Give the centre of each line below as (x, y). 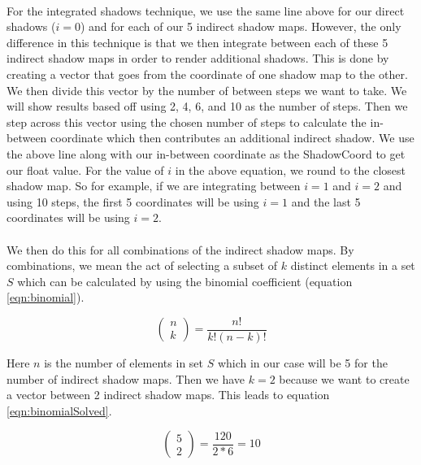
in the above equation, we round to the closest (291, 169)
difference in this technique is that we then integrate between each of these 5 (197, 42)
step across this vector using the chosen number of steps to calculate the (187, 122)
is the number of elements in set (124, 362)
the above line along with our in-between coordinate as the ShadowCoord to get (206, 153)
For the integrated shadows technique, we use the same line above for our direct (206, 10)
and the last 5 (326, 201)
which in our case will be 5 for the (302, 362)
